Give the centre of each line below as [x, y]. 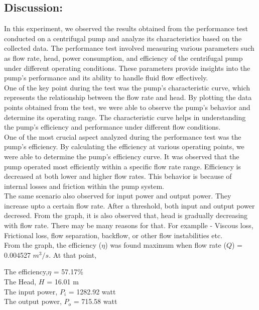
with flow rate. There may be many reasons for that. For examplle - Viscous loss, [129, 225]
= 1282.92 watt [92, 291]
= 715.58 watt [95, 301]
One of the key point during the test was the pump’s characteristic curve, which [127, 87]
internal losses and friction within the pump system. [84, 186]
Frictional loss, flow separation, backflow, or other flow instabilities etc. [113, 235]
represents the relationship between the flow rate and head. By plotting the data [128, 97]
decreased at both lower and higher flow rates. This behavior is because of [118, 176]
